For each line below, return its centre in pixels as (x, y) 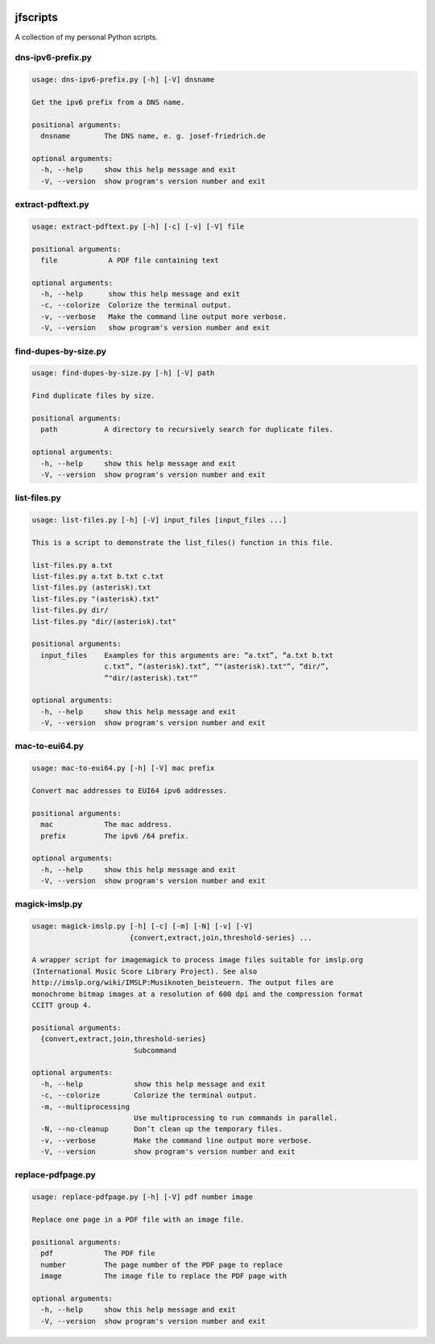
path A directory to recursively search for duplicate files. (187, 430)
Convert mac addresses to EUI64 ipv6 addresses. (130, 790)
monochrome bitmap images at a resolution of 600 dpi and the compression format (198, 994)
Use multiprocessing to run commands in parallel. (236, 1118)
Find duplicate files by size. (94, 396)
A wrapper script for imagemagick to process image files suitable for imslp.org (198, 960)
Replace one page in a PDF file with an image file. (138, 1219)
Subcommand (155, 1050)
